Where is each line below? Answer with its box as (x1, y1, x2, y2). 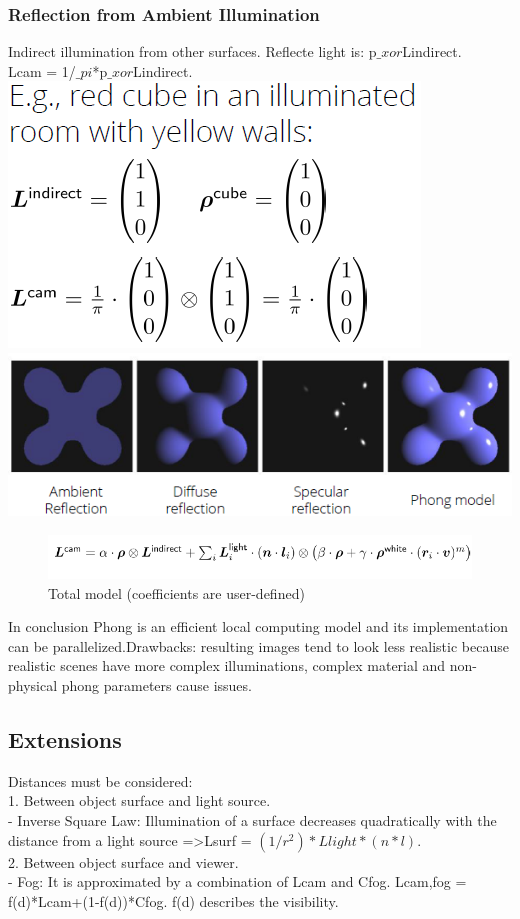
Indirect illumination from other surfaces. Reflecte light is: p (8, 41, 377, 62)
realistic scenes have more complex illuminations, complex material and (8, 655, 446, 676)
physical (8, 675, 58, 695)
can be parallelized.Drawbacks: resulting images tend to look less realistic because (8, 635, 509, 656)
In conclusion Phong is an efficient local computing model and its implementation (8, 616, 509, 637)
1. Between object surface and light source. (8, 790, 271, 811)
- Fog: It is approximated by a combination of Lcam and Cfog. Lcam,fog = (8, 871, 467, 892)
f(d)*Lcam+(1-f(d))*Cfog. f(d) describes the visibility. (8, 890, 339, 911)
